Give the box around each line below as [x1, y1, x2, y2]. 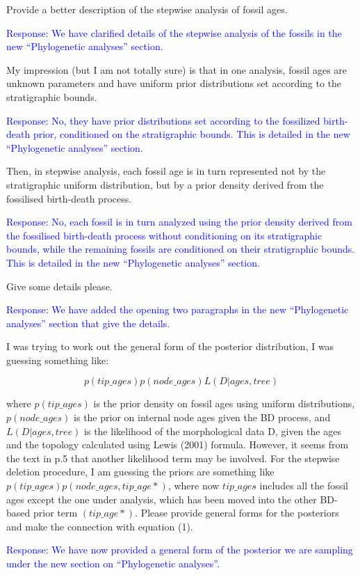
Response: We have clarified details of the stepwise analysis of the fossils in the [6, 25, 342, 40]
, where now [167, 478, 220, 493]
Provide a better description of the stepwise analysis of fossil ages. [6, 2, 288, 16]
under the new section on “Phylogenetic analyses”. [6, 556, 220, 570]
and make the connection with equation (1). [6, 519, 193, 533]
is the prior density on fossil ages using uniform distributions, [93, 396, 355, 411]
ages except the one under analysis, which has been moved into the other [6, 491, 317, 506]
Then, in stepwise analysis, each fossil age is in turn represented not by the [6, 164, 326, 178]
